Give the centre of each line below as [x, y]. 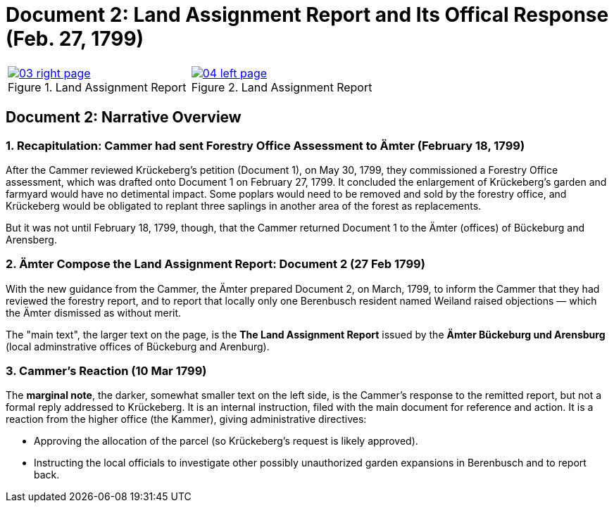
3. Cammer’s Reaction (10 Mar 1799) [106, 371]
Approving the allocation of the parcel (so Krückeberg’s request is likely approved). [226, 441]
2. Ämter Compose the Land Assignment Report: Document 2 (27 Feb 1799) [215, 264]
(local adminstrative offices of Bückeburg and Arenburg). [138, 346]
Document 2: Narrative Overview [124, 118]
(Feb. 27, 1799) [75, 39]
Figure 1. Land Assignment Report [97, 87]
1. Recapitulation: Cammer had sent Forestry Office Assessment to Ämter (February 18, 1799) [265, 145]
